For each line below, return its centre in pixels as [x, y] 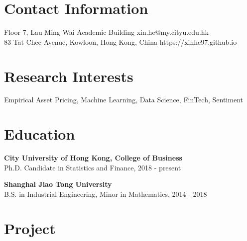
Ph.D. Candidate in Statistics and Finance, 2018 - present [93, 167]
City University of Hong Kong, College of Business [93, 158]
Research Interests [69, 76]
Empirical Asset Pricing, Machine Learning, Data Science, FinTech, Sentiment [123, 100]
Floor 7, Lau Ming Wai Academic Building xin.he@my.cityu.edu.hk [106, 32]
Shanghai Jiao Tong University [58, 184]
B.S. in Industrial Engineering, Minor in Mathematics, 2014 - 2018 [106, 194]
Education [40, 134]
